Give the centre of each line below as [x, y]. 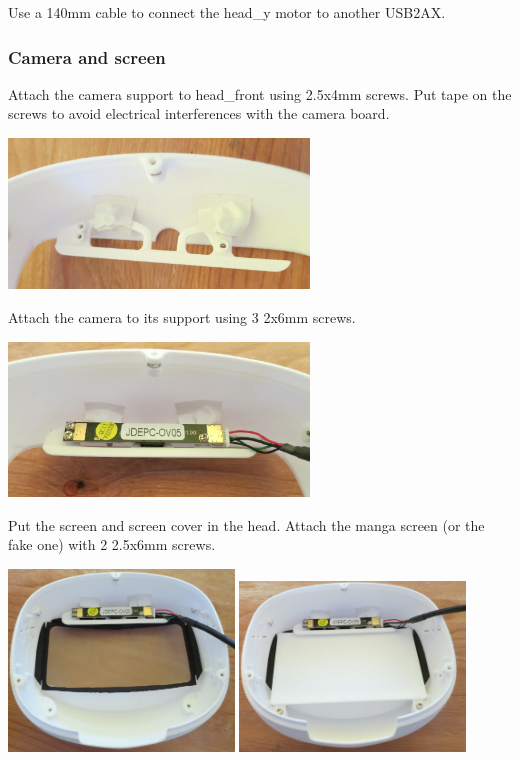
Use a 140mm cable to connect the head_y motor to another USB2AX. [227, 12]
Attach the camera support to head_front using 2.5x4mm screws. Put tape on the [260, 93]
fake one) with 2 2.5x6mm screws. [112, 544]
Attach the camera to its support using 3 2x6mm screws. [182, 317]
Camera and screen [87, 56]
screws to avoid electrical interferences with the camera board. [199, 113]
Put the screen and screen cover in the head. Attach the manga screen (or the [246, 524]
